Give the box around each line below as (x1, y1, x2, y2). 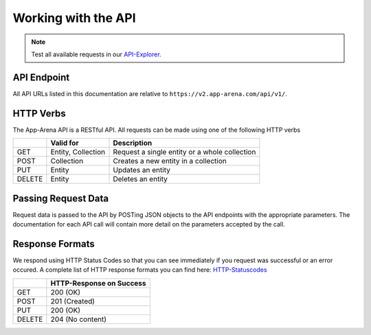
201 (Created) (50, 296, 95, 305)
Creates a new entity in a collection (113, 157, 227, 166)
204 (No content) (50, 314, 106, 324)
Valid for (50, 138, 79, 148)
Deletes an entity (113, 174, 168, 184)
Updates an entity (113, 165, 171, 175)
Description (113, 138, 153, 148)
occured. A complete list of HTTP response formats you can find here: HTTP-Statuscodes (12, 266, 267, 274)
